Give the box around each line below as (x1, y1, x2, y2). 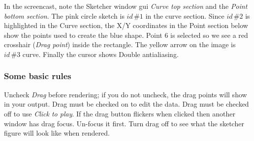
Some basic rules (4, 70, 71, 82)
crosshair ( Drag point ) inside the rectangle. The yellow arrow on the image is (4, 39, 236, 50)
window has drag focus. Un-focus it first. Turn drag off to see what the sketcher (4, 118, 244, 128)
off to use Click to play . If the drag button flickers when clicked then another (4, 108, 235, 118)
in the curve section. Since (145, 10, 224, 21)
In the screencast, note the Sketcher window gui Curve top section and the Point (4, 1, 248, 11)
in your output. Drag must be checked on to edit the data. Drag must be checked (4, 99, 249, 109)
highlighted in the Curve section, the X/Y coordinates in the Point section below (4, 20, 248, 30)
